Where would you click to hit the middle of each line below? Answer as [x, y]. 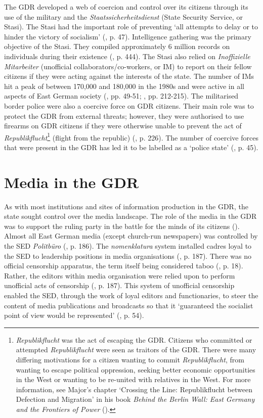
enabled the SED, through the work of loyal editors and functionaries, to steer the [131, 295]
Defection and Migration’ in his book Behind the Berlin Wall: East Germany [135, 399]
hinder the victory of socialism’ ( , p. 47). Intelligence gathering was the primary [128, 36]
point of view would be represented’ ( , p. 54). [74, 315]
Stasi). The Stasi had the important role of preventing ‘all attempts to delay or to [131, 27]
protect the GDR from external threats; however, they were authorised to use [124, 115]
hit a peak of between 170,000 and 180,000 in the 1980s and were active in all [124, 86]
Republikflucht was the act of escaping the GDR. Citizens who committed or [134, 339]
